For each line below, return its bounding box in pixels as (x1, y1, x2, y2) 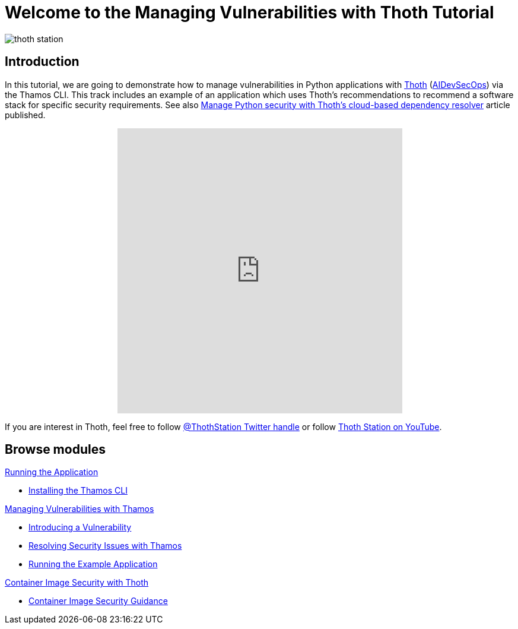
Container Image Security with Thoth (5, 577, 149, 588)
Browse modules (5, 442, 106, 457)
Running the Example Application (28, 559, 158, 570)
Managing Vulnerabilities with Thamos (5, 504, 154, 514)
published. (5, 109, 46, 120)
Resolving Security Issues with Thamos (28, 541, 182, 551)
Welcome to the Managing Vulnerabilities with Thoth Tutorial (5, 2, 494, 23)
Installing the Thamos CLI (28, 485, 128, 496)
